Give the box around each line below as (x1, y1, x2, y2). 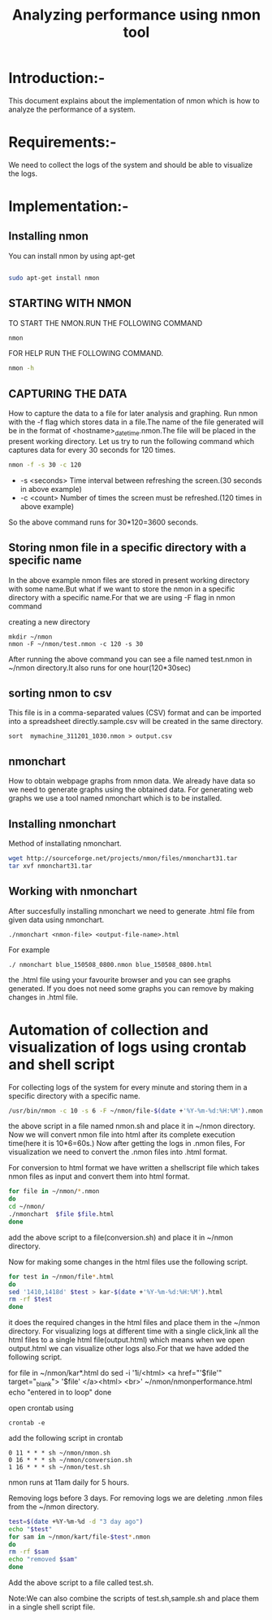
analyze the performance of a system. (8, 104, 136, 114)
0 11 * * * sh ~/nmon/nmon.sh (8, 1448, 111, 1457)
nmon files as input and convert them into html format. (8, 1171, 191, 1182)
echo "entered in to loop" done (8, 1387, 112, 1397)
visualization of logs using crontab (8, 1038, 247, 1056)
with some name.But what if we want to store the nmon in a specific (8, 584, 235, 594)
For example (8, 945, 50, 955)
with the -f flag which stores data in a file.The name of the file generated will (8, 417, 264, 427)
